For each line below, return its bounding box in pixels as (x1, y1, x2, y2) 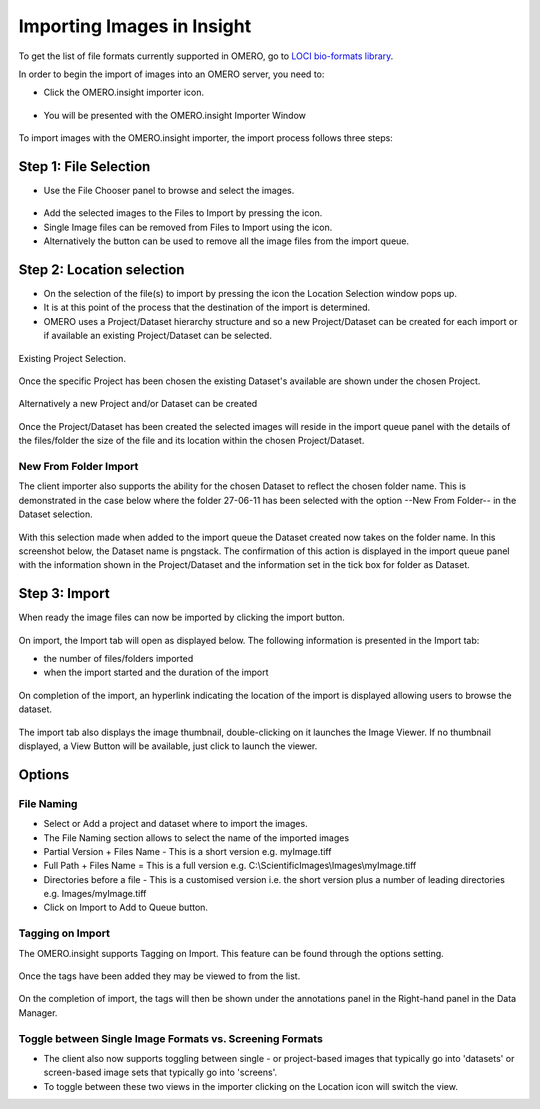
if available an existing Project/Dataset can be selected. (43, 330, 272, 342)
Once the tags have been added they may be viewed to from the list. (18, 970, 301, 982)
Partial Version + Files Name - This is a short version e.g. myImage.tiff (43, 845, 332, 857)
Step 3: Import (18, 585, 110, 602)
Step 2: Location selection (18, 261, 185, 278)
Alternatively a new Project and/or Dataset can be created (18, 398, 258, 410)
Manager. (18, 1006, 58, 1019)
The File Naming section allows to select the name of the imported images (43, 831, 350, 844)
